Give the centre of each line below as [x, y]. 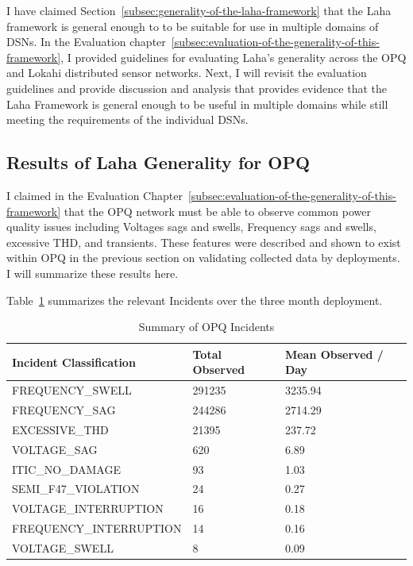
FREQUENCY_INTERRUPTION [97, 528]
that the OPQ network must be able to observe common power [218, 211]
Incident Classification [74, 362]
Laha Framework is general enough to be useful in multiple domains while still [197, 104]
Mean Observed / [334, 354]
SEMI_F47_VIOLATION [76, 489]
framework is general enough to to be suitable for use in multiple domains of [193, 26]
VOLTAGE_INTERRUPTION [88, 508]
